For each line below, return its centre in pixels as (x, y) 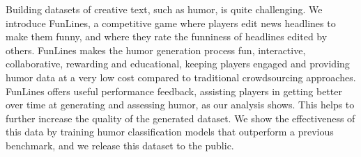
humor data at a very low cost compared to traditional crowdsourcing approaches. (181, 77)
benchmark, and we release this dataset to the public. (120, 145)
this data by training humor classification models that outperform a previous (170, 132)
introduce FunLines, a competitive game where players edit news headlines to (171, 23)
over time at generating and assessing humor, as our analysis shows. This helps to (180, 105)
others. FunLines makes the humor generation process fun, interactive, (156, 50)
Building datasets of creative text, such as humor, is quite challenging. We (164, 9)
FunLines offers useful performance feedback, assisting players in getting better (174, 91)
